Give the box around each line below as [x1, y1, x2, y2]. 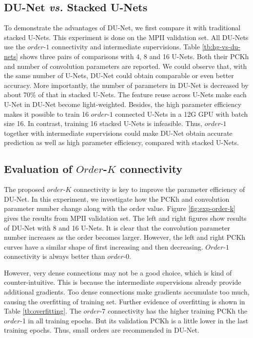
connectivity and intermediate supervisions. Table [51, 42, 200, 52]
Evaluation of [4, 161, 72, 176]
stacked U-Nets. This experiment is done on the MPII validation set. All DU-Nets [4, 32, 249, 42]
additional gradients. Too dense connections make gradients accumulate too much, [4, 287, 250, 297]
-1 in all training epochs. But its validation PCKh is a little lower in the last [20, 315, 249, 325]
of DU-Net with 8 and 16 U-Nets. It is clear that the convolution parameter [4, 222, 230, 232]
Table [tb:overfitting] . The [4, 306, 81, 316]
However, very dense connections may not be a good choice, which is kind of [4, 267, 232, 277]
